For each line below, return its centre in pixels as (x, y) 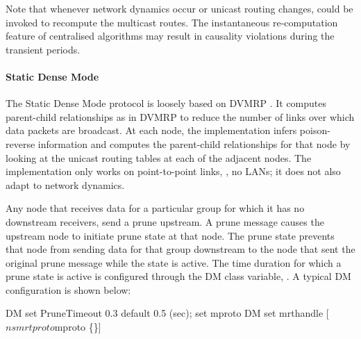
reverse (20, 143)
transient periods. (43, 49)
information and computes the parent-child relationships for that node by (194, 143)
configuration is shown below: (68, 289)
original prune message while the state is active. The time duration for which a (174, 262)
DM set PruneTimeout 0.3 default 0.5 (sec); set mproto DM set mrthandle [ (167, 313)
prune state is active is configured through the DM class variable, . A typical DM (178, 276)
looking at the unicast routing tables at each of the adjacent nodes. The (159, 157)
